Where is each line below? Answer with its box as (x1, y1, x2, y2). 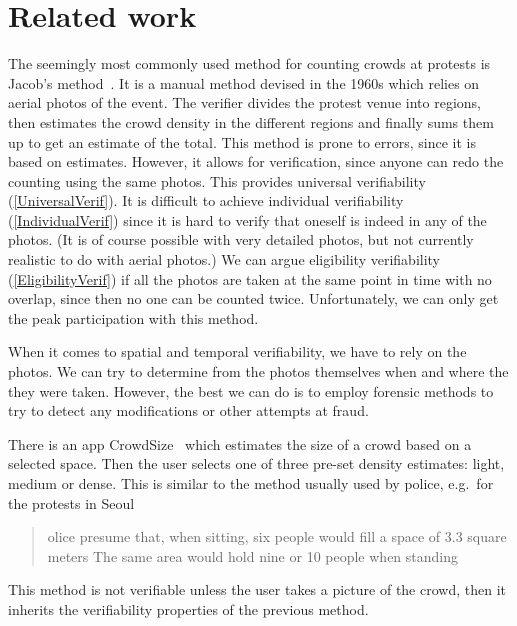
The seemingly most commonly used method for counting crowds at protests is (8, 53, 491, 74)
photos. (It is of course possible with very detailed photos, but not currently (8, 229, 474, 250)
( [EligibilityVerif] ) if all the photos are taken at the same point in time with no (8, 268, 492, 289)
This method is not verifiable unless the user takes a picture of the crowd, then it (8, 579, 506, 600)
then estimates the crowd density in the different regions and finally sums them (8, 111, 494, 132)
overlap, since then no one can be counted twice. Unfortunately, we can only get (8, 288, 499, 309)
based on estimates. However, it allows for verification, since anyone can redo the (8, 151, 504, 172)
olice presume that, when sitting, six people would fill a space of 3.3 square (47, 526, 507, 547)
